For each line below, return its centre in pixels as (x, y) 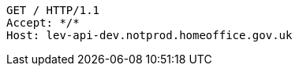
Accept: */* (43, 23)
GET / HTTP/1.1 (53, 10)
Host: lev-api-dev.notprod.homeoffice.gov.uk (149, 35)
